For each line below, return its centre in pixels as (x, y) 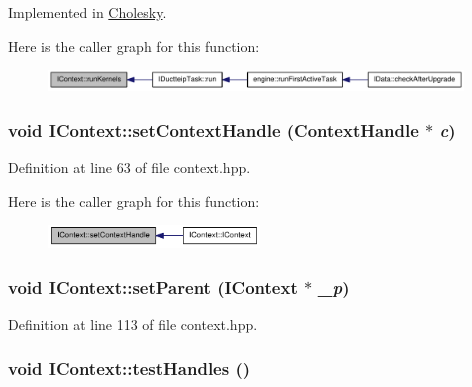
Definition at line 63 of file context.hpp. (129, 167)
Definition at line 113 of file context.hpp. (133, 323)
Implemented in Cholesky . (87, 12)
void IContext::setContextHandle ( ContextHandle (213, 129)
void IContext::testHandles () (129, 368)
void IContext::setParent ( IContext (153, 286)
